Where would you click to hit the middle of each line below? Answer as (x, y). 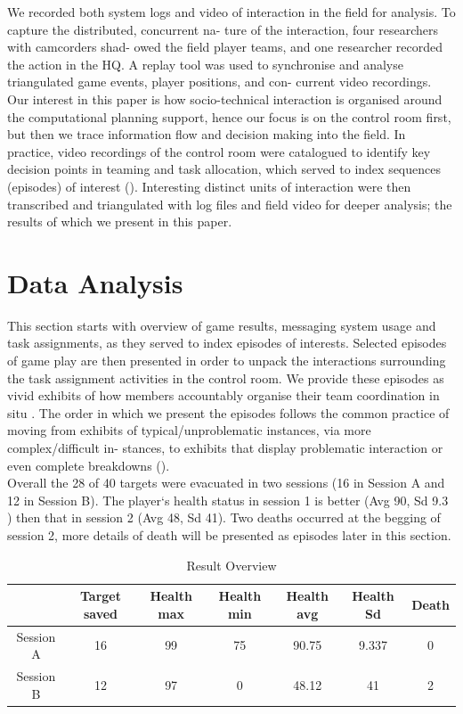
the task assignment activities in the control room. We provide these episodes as (226, 378)
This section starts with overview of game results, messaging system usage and (222, 325)
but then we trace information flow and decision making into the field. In (207, 134)
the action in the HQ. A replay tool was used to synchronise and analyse (205, 64)
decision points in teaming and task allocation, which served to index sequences (224, 169)
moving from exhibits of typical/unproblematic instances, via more (189, 430)
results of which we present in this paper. (120, 222)
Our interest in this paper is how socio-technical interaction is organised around (225, 98)
